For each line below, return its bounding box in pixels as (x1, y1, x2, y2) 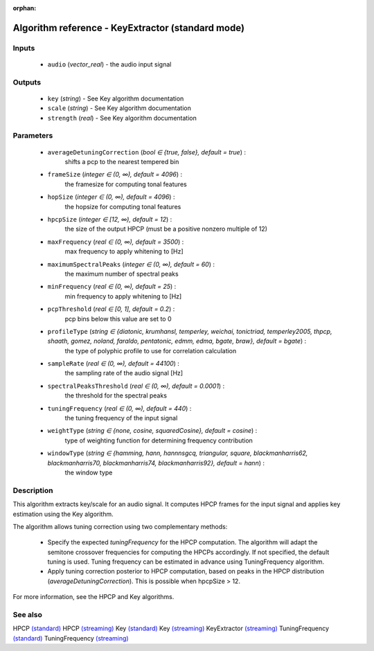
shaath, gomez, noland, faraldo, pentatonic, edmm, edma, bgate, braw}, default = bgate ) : (47, 337, 307, 346)
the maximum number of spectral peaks (64, 269, 179, 278)
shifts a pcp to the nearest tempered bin (64, 158, 179, 166)
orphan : (12, 4, 37, 12)
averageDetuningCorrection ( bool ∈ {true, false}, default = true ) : (47, 148, 246, 156)
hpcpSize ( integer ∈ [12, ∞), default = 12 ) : (47, 215, 172, 223)
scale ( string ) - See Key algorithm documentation (47, 104, 192, 112)
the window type (64, 468, 113, 476)
